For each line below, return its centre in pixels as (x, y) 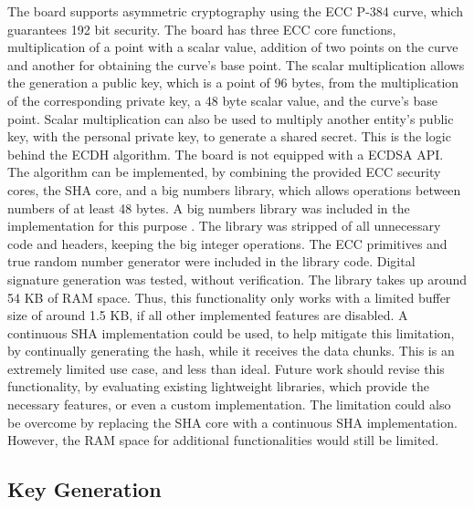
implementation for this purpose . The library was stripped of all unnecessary (224, 226)
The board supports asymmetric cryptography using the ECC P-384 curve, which (236, 11)
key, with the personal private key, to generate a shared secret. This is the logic (229, 136)
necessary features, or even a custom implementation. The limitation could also (229, 404)
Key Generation (84, 489)
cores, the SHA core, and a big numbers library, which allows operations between (234, 189)
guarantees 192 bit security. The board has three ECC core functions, (202, 29)
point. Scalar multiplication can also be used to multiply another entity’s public (231, 118)
